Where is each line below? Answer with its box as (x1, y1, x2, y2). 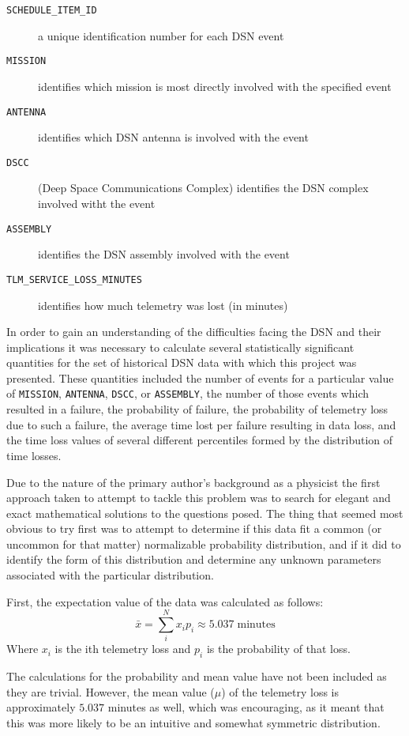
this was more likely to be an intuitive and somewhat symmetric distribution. (6, 714, 381, 730)
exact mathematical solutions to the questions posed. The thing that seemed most (6, 504, 403, 521)
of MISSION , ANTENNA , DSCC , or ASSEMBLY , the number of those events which (6, 385, 370, 402)
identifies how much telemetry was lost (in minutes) (38, 296, 288, 313)
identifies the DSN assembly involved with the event (38, 246, 290, 262)
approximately (6, 699, 76, 715)
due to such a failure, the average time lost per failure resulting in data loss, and (6, 416, 396, 432)
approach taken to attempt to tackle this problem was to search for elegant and (6, 489, 391, 506)
